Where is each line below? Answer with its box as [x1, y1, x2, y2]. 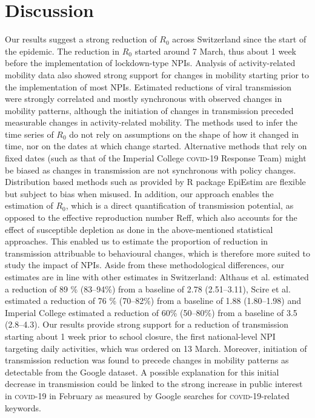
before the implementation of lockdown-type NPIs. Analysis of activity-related [5, 56, 296, 69]
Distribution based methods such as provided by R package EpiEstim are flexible [5, 175, 306, 188]
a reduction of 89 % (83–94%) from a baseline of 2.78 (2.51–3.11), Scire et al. [5, 282, 291, 295]
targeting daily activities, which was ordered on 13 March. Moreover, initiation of [5, 342, 307, 354]
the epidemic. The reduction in [5, 44, 120, 57]
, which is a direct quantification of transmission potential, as [65, 199, 294, 212]
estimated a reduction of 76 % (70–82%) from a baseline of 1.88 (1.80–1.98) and [5, 294, 302, 307]
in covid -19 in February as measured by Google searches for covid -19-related [5, 389, 290, 402]
